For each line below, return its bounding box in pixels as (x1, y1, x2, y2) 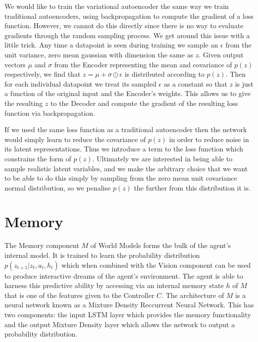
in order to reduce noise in (169, 134, 249, 144)
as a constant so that (163, 78, 227, 89)
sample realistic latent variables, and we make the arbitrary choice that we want (4, 163, 248, 173)
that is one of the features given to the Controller (4, 290, 155, 300)
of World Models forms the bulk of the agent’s (90, 240, 231, 250)
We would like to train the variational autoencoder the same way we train (4, 1, 229, 11)
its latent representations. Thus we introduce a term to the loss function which (4, 144, 244, 154)
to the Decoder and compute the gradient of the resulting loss (50, 98, 238, 108)
